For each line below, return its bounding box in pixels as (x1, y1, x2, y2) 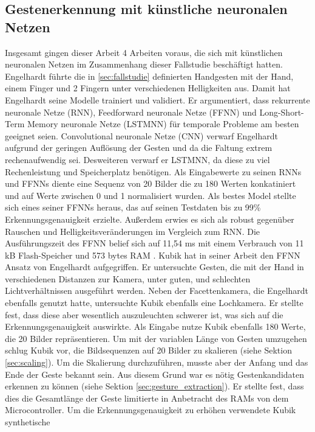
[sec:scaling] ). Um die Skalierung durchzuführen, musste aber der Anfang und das (5, 356, 308, 369)
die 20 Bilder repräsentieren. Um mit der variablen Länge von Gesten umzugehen (5, 332, 307, 344)
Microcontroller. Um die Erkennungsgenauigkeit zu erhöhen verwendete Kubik (5, 403, 296, 416)
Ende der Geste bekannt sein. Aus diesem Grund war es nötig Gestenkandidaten (5, 368, 305, 380)
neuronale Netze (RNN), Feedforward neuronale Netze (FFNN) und (5, 105, 257, 118)
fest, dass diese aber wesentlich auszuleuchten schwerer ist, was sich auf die (5, 308, 283, 321)
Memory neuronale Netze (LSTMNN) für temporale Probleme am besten (27, 117, 299, 130)
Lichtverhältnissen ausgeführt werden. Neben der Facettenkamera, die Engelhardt (5, 284, 309, 297)
